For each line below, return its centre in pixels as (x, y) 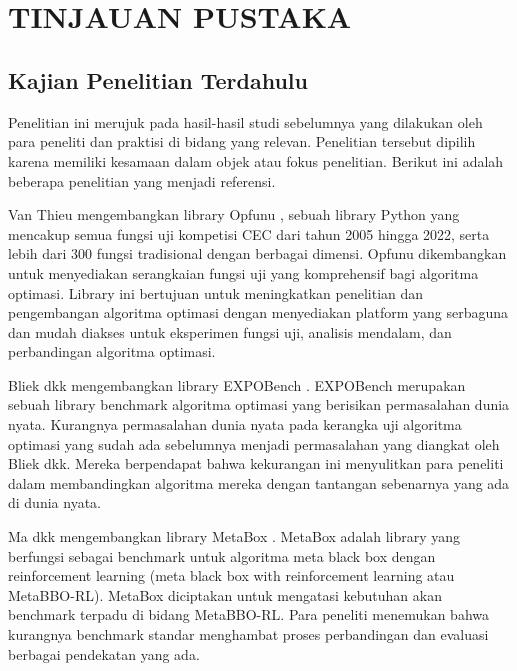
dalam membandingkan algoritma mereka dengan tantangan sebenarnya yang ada (259, 482)
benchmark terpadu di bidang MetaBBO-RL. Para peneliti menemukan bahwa (249, 614)
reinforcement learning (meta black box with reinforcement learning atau (231, 575)
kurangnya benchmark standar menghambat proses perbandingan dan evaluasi (248, 634)
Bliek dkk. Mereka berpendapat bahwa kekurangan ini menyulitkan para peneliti (256, 463)
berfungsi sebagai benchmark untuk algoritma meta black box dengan (222, 555)
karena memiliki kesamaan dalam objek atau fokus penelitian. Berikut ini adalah (256, 160)
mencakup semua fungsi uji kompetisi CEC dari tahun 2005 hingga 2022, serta (249, 233)
